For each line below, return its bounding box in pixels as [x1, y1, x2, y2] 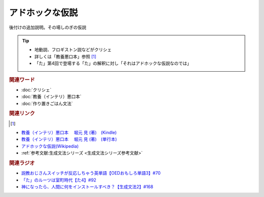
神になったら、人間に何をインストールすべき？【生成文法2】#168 [21, 183, 154, 190]
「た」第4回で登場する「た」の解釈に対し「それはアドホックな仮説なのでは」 [34, 60, 192, 66]
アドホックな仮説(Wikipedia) [21, 143, 79, 149]
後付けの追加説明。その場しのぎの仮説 [9, 24, 87, 30]
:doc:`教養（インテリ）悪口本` [21, 94, 82, 99]
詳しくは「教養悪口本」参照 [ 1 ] [34, 54, 96, 59]
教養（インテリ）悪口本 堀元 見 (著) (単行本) [21, 137, 117, 142]
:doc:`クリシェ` [21, 87, 52, 93]
